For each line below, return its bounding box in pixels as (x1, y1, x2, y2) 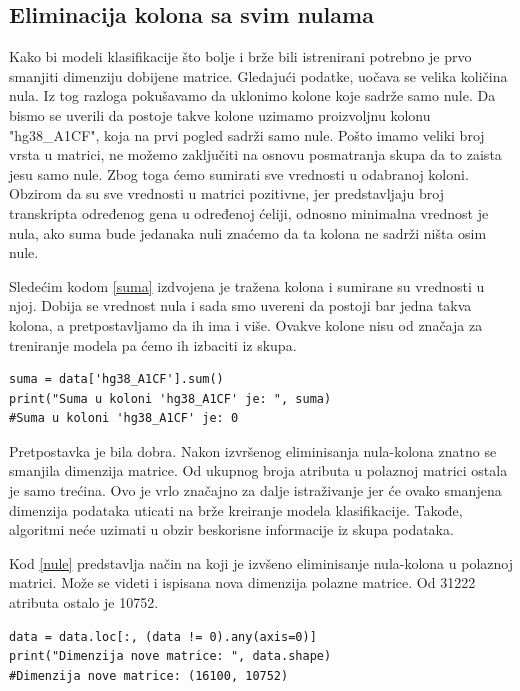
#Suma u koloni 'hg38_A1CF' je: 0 (9, 411, 239, 426)
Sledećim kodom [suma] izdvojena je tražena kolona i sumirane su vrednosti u (9, 275, 485, 296)
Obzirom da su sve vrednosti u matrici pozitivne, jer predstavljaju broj (9, 183, 444, 204)
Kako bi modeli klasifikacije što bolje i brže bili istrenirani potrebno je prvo (9, 46, 472, 67)
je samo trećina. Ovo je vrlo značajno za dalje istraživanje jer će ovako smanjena (9, 480, 502, 501)
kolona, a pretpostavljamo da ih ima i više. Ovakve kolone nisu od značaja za (9, 314, 483, 335)
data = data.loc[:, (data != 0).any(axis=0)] (9, 629, 317, 644)
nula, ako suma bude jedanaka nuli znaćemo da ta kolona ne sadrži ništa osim (9, 222, 487, 243)
